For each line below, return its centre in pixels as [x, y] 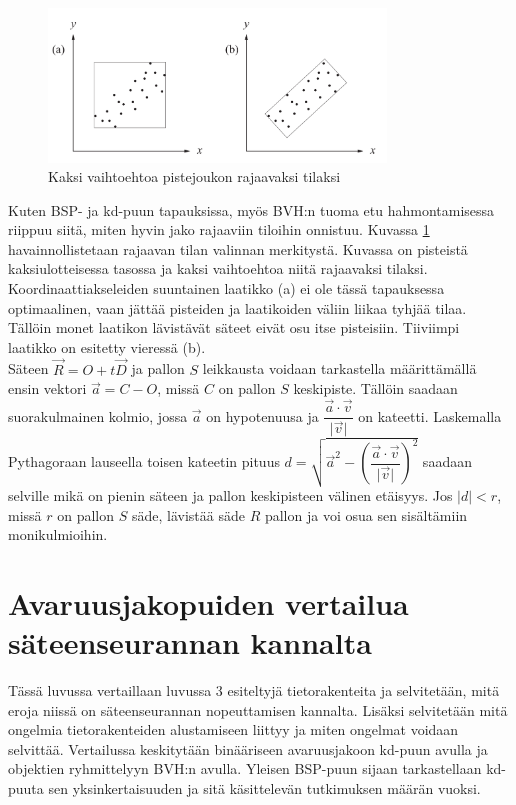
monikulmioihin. [58, 534]
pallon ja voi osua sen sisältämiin [366, 514]
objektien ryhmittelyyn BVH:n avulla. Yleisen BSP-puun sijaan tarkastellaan [245, 768]
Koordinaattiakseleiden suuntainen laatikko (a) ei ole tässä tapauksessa [226, 288]
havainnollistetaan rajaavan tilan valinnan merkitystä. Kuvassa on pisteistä [238, 248]
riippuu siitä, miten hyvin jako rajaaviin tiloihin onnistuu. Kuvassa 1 [219, 229]
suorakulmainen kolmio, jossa [98, 415]
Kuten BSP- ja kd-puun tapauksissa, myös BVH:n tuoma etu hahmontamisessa [251, 209]
